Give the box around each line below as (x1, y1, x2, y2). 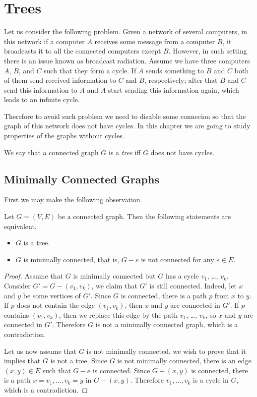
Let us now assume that (4, 345, 77, 356)
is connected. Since (92, 365, 150, 375)
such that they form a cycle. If (44, 65, 136, 75)
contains (4, 309, 29, 320)
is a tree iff (109, 147, 141, 157)
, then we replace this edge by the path (59, 309, 178, 320)
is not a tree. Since (50, 355, 107, 366)
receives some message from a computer (94, 36, 215, 46)
